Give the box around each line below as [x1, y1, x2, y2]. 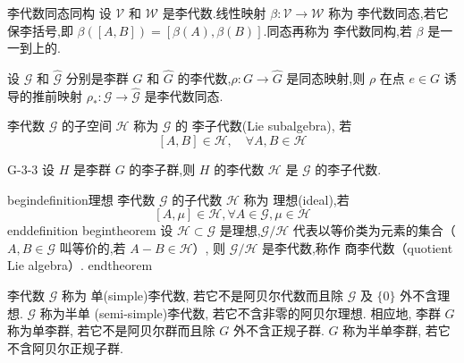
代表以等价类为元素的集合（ [292, 221, 456, 240]
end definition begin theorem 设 [7, 221, 173, 240]
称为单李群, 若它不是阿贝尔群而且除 [7, 321, 215, 340]
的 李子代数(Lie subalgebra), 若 [175, 116, 352, 135]
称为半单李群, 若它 [342, 321, 451, 340]
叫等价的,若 [59, 238, 126, 257]
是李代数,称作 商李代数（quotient [261, 238, 453, 257]
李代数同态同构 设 [7, 4, 112, 21]
